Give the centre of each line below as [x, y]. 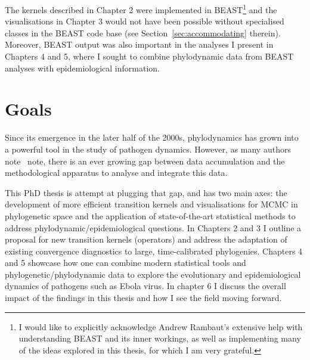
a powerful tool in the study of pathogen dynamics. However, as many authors [148, 149]
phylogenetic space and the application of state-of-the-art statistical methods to [150, 215]
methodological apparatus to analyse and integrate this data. [116, 173]
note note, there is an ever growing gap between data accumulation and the [145, 161]
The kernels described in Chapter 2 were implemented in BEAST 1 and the [141, 9]
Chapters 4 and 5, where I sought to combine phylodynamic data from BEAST [149, 56]
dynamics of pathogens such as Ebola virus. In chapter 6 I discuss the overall [145, 286]
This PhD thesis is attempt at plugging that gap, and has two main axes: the [146, 192]
